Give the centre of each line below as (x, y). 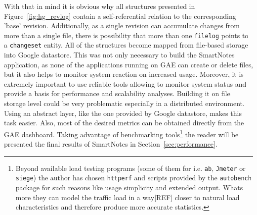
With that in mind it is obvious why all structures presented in (100, 6)
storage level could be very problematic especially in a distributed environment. (124, 103)
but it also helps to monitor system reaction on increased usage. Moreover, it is (124, 74)
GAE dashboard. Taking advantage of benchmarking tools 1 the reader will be (121, 133)
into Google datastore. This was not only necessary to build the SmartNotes (119, 55)
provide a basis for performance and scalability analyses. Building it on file (117, 93)
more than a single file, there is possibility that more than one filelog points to (126, 35)
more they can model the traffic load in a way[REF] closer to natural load (128, 197)
